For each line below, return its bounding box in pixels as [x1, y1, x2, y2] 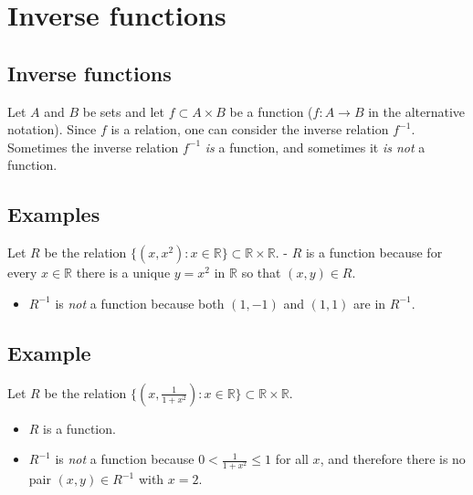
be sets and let [82, 101, 164, 121]
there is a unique [76, 263, 171, 282]
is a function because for [305, 243, 443, 262]
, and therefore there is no [320, 449, 466, 469]
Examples [7, 200, 100, 228]
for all [275, 449, 309, 469]
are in [353, 293, 386, 312]
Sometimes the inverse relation [7, 137, 179, 156]
